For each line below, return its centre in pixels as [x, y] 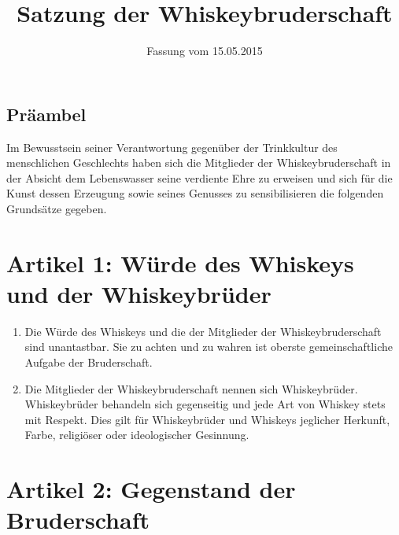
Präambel [46, 114]
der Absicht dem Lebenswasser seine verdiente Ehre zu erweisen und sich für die [199, 177]
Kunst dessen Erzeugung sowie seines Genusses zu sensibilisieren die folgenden [195, 193]
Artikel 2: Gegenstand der [151, 489]
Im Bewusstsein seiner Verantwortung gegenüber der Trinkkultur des [172, 147]
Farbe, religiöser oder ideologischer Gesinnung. [137, 435]
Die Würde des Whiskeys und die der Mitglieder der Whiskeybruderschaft [203, 331]
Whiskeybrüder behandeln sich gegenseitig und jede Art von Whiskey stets [205, 404]
